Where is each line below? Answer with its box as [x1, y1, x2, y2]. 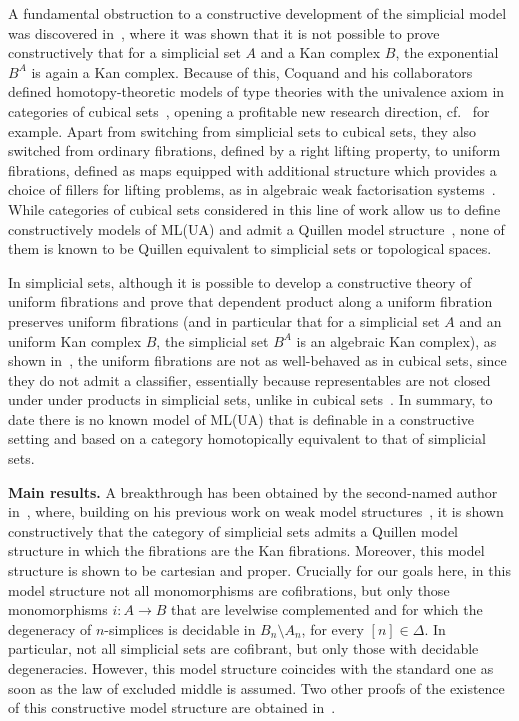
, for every [301, 618, 364, 639]
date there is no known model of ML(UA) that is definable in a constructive [8, 408, 475, 429]
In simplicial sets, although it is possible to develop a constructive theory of [8, 271, 472, 292]
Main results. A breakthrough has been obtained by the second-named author [8, 481, 498, 502]
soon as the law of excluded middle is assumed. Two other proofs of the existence [8, 677, 505, 698]
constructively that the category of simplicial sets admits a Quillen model [8, 520, 459, 541]
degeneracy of [8, 618, 92, 639]
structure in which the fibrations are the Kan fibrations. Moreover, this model [8, 540, 485, 561]
